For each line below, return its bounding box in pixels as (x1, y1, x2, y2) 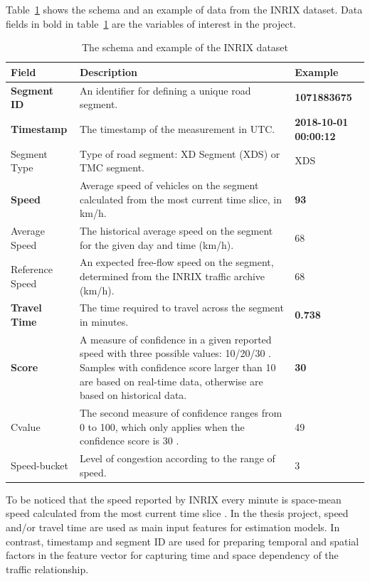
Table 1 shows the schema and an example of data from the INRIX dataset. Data (6, 2, 363, 16)
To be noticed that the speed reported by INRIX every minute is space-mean (6, 491, 342, 506)
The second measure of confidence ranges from (79, 405, 282, 420)
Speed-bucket (11, 457, 68, 472)
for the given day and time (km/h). (79, 237, 234, 252)
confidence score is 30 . (79, 433, 179, 448)
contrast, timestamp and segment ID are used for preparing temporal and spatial (6, 533, 359, 548)
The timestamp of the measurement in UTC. (79, 121, 275, 136)
